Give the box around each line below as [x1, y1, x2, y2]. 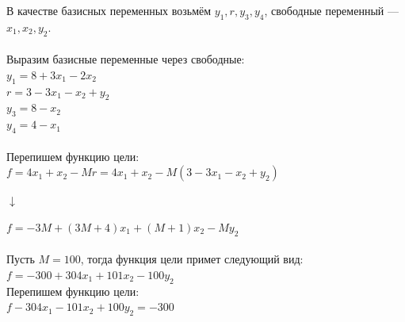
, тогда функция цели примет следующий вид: [80, 251, 304, 267]
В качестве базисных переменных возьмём [6, 2, 212, 18]
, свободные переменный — [264, 2, 399, 18]
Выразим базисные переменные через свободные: [6, 51, 245, 67]
